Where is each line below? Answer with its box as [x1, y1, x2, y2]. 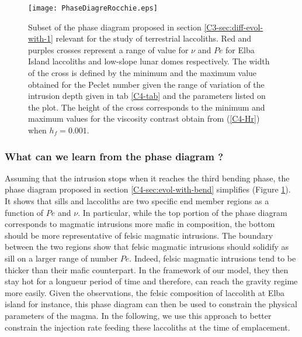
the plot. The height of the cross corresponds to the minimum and [28, 101, 265, 113]
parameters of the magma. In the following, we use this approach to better [5, 309, 272, 321]
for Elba [225, 43, 255, 56]
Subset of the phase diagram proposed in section [28, 20, 202, 33]
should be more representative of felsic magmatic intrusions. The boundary [5, 229, 273, 241]
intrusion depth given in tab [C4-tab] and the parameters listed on [28, 90, 266, 102]
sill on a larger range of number [5, 252, 118, 264]
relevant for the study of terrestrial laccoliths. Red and [55, 32, 252, 44]
